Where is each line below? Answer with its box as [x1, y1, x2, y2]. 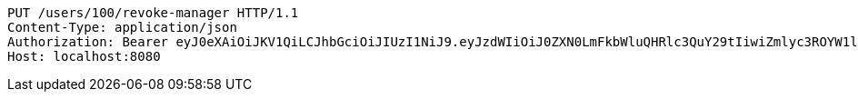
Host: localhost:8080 [7, 49, 161, 64]
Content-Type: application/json [7, 20, 237, 35]
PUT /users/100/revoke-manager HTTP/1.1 [7, 5, 299, 20]
